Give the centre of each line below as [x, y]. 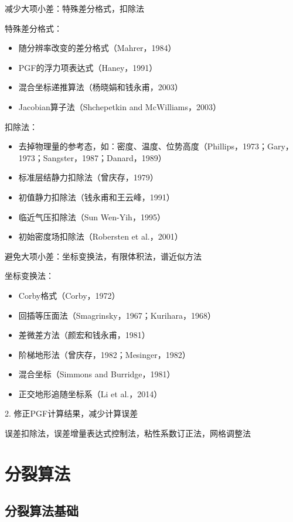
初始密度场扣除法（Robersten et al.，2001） [100, 236]
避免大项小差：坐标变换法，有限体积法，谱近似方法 [103, 256]
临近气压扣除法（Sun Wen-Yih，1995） [92, 216]
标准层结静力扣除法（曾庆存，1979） [88, 177]
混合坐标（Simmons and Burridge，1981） [97, 374]
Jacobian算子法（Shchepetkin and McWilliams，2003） [120, 106]
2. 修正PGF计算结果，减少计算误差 [71, 413]
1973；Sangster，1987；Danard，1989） [92, 157]
